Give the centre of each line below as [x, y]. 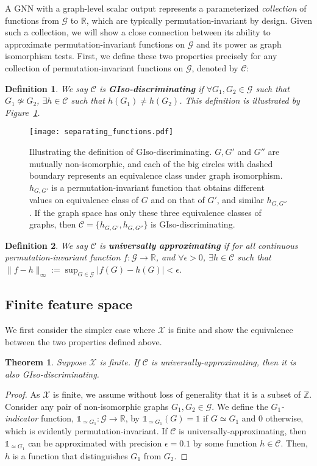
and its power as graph [239, 44]
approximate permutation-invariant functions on [95, 44]
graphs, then [53, 224]
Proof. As [23, 394]
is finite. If [119, 362]
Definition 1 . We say [46, 88]
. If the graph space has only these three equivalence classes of [145, 212]
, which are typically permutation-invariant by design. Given [199, 20]
